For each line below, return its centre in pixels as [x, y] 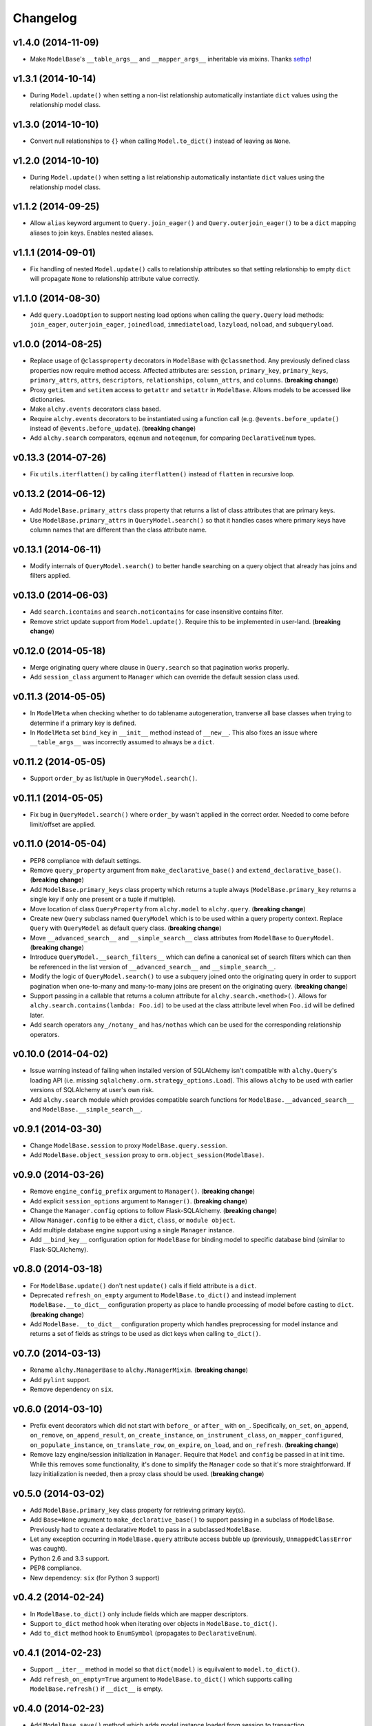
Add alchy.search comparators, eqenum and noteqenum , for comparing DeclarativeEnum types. [173, 438]
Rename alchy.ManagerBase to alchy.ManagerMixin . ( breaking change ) [139, 1370]
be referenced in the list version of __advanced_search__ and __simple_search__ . [153, 967]
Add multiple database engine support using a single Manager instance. [132, 1230]
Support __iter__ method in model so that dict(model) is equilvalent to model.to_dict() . [165, 1669]
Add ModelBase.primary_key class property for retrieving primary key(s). [138, 1510]
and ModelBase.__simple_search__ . [86, 1109]
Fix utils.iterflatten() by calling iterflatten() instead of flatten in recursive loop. [163, 474]
